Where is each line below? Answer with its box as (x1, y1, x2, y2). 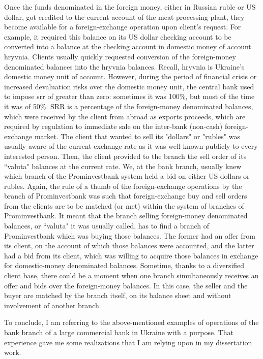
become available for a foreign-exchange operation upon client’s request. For (4, 21, 241, 32)
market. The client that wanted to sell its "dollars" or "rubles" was (34, 130, 240, 141)
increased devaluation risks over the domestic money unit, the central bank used (4, 81, 254, 91)
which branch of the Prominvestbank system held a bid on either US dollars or (4, 171, 250, 181)
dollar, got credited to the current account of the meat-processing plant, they (4, 11, 245, 22)
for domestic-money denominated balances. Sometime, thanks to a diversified (4, 260, 245, 271)
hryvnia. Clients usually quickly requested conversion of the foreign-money (4, 51, 236, 61)
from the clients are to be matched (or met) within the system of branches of (4, 200, 244, 211)
